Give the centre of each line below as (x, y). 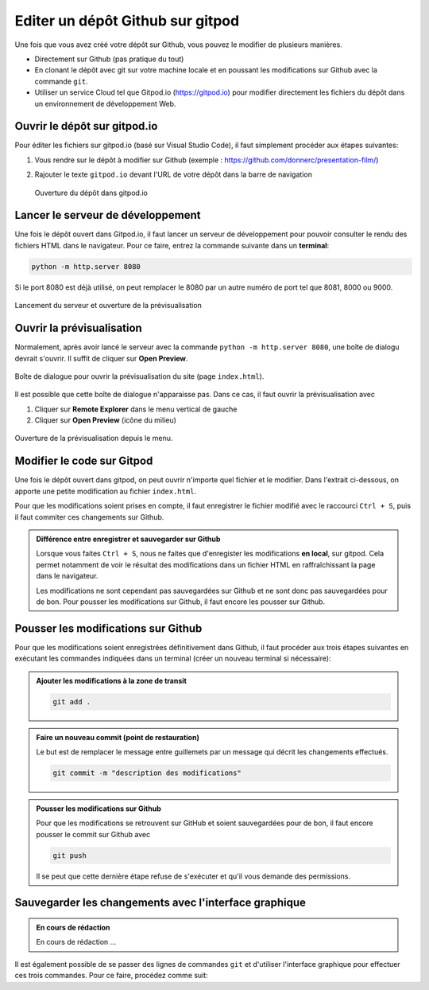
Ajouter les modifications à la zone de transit (111, 680)
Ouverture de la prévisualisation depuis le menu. (94, 438)
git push (70, 855)
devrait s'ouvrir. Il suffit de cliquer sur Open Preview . (101, 358)
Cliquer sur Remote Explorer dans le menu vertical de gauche (136, 409)
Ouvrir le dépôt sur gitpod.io (86, 126)
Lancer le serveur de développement (108, 215)
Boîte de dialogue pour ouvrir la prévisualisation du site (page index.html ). (139, 376)
